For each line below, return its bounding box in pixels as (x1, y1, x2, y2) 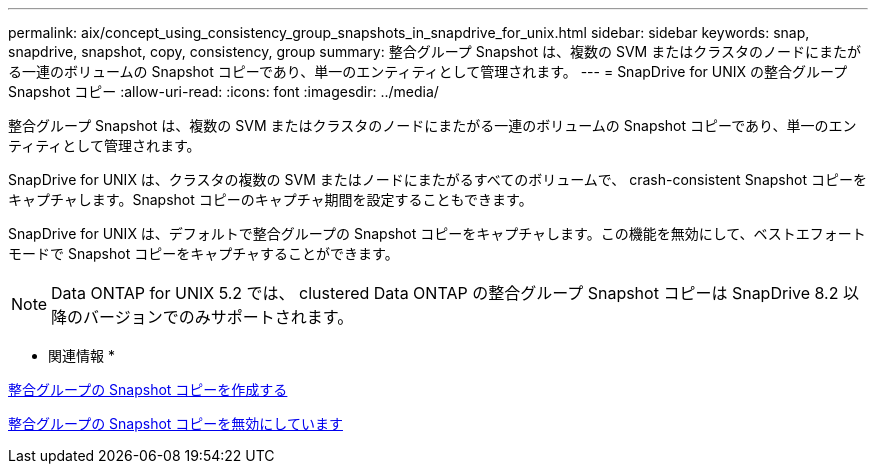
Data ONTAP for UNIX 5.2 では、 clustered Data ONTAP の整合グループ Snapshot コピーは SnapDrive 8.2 (51, 283, 839, 303)
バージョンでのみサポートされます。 (83, 307, 354, 327)
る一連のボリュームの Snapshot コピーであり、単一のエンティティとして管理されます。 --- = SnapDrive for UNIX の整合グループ (8, 63, 848, 80)
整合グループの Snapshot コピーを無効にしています (8, 415, 343, 432)
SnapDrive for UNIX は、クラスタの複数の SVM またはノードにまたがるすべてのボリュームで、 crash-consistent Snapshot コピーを (8, 171, 867, 188)
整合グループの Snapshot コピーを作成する (8, 381, 288, 398)
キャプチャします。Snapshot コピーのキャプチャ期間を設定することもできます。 (8, 191, 533, 208)
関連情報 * (48, 347, 115, 364)
